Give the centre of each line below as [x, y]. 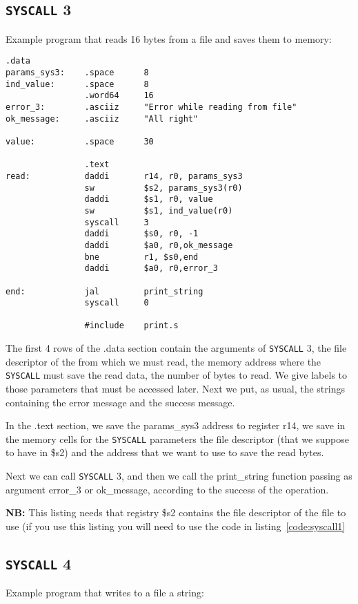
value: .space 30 [80, 141]
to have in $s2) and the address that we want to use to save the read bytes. [165, 452]
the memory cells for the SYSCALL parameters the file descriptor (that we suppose [177, 438]
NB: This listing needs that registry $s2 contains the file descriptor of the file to [176, 512]
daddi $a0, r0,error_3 [151, 268]
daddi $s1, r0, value [149, 199]
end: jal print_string [105, 291]
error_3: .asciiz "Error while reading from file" [151, 107]
